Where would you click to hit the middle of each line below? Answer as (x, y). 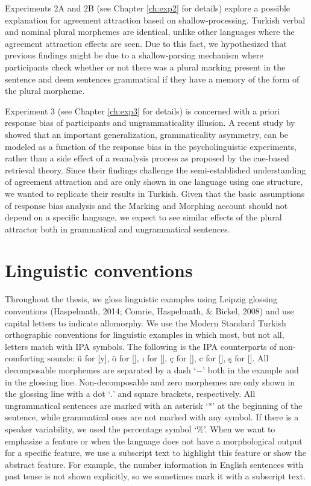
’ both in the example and (251, 369)
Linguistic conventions (99, 270)
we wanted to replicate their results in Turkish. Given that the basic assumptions (155, 193)
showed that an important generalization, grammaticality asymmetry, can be (147, 134)
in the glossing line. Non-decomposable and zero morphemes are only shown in (150, 382)
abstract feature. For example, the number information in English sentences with (154, 464)
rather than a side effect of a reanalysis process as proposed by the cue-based (147, 158)
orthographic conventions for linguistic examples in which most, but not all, (145, 335)
